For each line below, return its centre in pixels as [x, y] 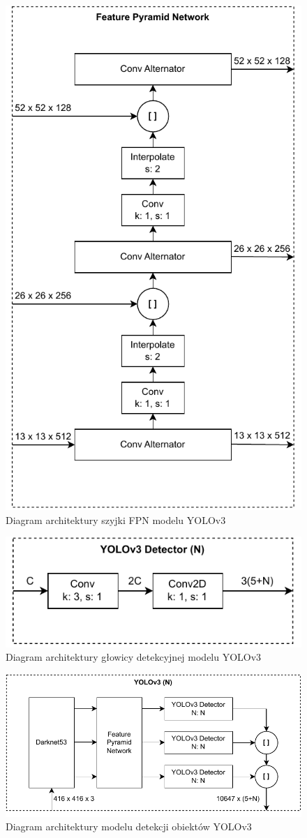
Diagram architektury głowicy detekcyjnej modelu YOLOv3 [134, 657]
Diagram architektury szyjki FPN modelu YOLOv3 [116, 519]
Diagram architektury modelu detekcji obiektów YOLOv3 [129, 826]
